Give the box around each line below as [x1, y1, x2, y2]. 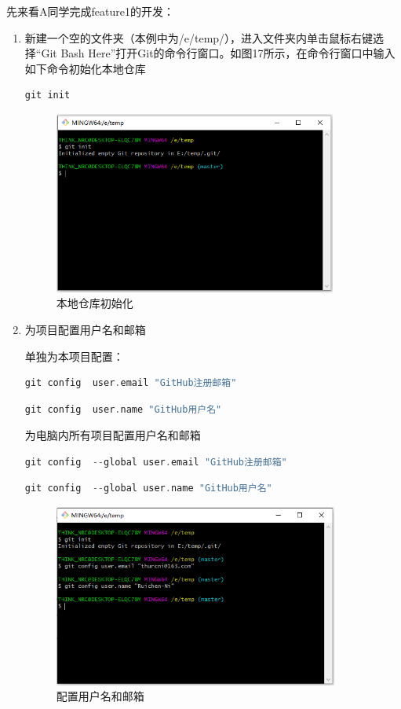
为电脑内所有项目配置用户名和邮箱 [24, 427, 201, 443]
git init [24, 90, 71, 101]
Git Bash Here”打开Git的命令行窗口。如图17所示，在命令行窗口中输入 [41, 45, 396, 61]
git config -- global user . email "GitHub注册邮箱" [24, 456, 287, 468]
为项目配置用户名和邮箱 [24, 321, 146, 337]
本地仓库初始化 [56, 295, 133, 311]
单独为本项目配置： [24, 347, 124, 364]
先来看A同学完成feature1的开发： [6, 3, 174, 19]
